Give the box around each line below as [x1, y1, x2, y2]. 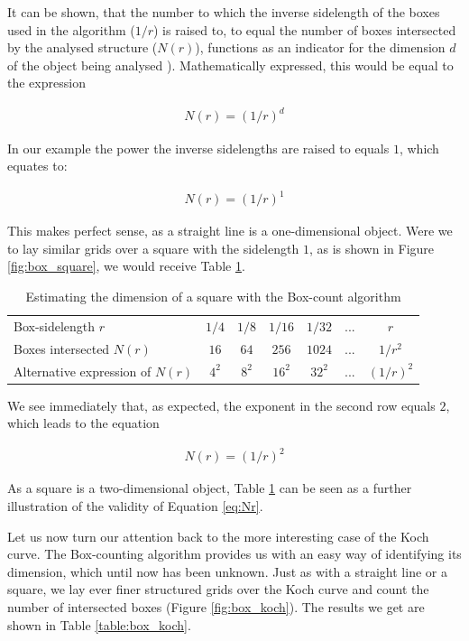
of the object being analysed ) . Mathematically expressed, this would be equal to [7, 55, 454, 74]
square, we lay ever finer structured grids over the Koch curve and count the [7, 580, 429, 599]
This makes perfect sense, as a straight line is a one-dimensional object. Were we [7, 221, 453, 240]
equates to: [7, 156, 68, 175]
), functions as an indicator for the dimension [195, 38, 446, 57]
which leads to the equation [7, 413, 160, 432]
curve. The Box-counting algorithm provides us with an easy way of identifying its [7, 544, 462, 563]
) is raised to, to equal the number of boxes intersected [153, 20, 456, 39]
